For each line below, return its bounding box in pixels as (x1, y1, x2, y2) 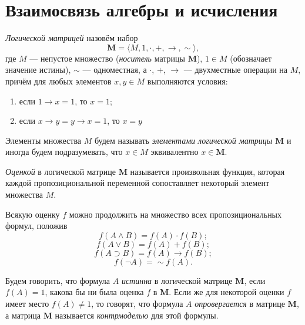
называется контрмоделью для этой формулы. (55, 309, 219, 321)
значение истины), (5, 63, 71, 76)
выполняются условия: (147, 75, 228, 87)
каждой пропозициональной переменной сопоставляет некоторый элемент (5, 177, 270, 189)
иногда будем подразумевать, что (5, 145, 123, 158)
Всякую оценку (5, 208, 60, 220)
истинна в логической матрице (121, 274, 233, 286)
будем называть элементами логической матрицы (94, 134, 273, 146)
